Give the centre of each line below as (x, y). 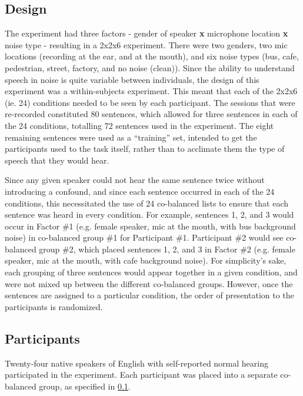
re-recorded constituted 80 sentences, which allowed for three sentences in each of (151, 114)
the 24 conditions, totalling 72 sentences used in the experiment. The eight (139, 125)
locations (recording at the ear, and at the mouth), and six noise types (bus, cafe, (152, 56)
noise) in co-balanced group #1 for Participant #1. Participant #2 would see (144, 237)
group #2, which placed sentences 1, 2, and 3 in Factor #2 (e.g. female (167, 249)
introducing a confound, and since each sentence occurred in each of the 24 (140, 191)
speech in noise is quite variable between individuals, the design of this (132, 79)
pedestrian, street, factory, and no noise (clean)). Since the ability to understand (150, 67)
